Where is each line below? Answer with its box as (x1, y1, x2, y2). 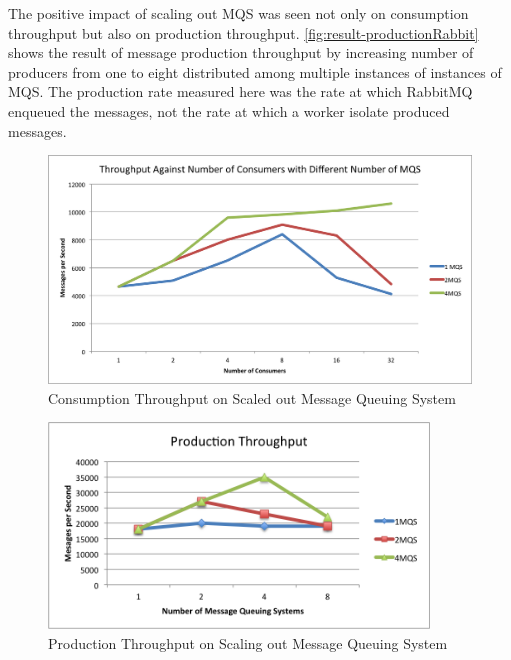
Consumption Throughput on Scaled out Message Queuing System (48, 387, 456, 408)
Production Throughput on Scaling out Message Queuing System (48, 632, 448, 653)
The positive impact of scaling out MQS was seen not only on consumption (8, 3, 469, 23)
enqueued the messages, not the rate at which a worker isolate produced (8, 100, 450, 121)
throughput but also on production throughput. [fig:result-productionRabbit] (8, 22, 479, 43)
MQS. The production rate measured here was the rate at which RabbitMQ (8, 81, 473, 102)
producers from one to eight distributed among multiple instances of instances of (8, 61, 502, 82)
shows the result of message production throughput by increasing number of (8, 42, 474, 63)
